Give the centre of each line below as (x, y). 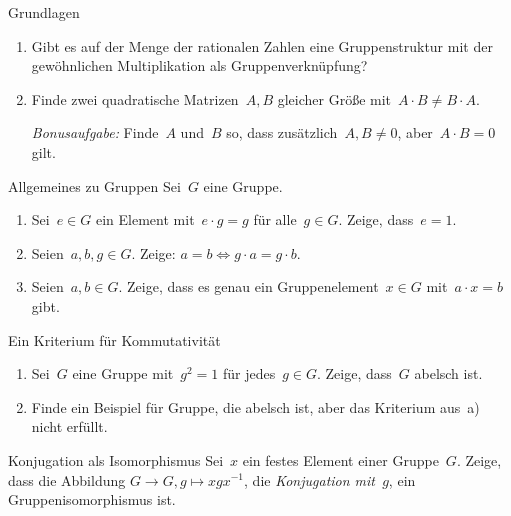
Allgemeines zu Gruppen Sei (94, 185)
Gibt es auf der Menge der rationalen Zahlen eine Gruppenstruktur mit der (262, 45)
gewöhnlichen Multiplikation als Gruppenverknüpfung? (199, 65)
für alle (275, 219)
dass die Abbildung (67, 479)
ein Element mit (145, 219)
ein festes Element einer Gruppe (340, 459)
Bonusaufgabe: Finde (95, 132)
